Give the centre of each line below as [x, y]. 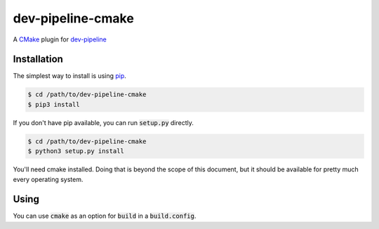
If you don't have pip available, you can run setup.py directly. [104, 122]
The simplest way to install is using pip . [69, 76]
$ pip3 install [54, 104]
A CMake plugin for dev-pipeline [60, 39]
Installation [38, 59]
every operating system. [48, 179]
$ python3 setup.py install [76, 151]
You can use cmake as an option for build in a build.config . [105, 216]
